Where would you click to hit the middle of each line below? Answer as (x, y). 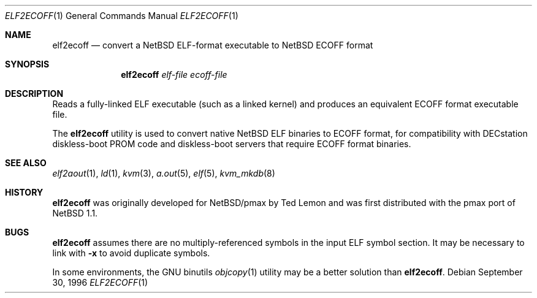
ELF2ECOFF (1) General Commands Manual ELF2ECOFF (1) (122, 16)
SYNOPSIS (27, 64)
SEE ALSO (26, 163)
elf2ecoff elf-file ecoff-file (174, 74)
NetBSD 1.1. (75, 213)
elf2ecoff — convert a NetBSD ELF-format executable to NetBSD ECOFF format (213, 45)
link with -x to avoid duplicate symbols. (131, 253)
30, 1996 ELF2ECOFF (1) (100, 282)
